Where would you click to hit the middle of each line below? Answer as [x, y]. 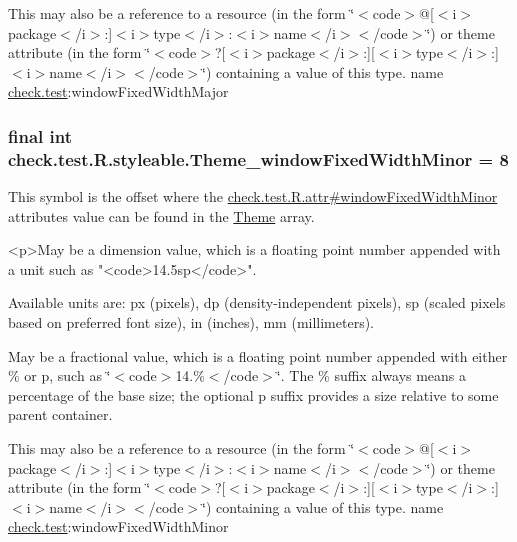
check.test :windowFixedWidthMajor [118, 91]
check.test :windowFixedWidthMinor [118, 526]
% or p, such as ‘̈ [59, 375]
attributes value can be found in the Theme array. [161, 215]
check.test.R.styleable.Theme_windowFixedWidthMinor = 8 [258, 158]
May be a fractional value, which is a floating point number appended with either [258, 355]
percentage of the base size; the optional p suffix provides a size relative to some [253, 394]
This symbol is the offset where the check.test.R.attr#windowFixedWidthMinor [253, 196]
